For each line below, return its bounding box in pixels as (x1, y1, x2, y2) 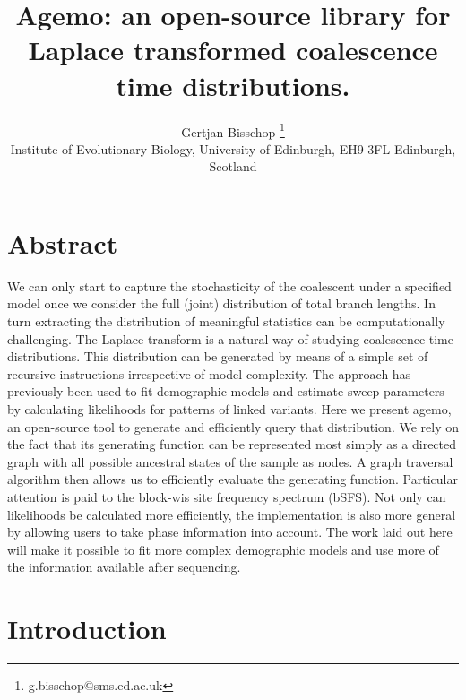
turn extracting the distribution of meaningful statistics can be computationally (7, 312, 445, 331)
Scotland (209, 157, 257, 176)
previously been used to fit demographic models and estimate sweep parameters (7, 382, 444, 401)
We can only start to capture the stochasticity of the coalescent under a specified (7, 276, 452, 295)
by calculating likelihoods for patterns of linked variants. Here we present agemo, (7, 400, 452, 419)
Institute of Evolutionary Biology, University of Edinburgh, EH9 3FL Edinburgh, (10, 139, 456, 158)
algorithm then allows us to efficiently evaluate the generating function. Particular (7, 470, 458, 488)
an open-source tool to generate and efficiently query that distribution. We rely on (7, 417, 459, 436)
